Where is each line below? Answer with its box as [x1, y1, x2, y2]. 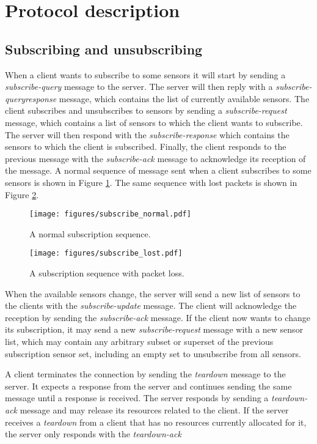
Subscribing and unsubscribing [5, 39, 203, 58]
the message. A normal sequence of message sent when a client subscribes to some [5, 164, 312, 177]
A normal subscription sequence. [29, 227, 151, 240]
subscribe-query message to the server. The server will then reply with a [5, 80, 273, 93]
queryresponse [5, 92, 57, 105]
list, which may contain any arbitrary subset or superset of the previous [5, 335, 274, 347]
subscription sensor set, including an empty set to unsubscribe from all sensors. [5, 347, 301, 360]
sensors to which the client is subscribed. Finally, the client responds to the [5, 140, 286, 153]
